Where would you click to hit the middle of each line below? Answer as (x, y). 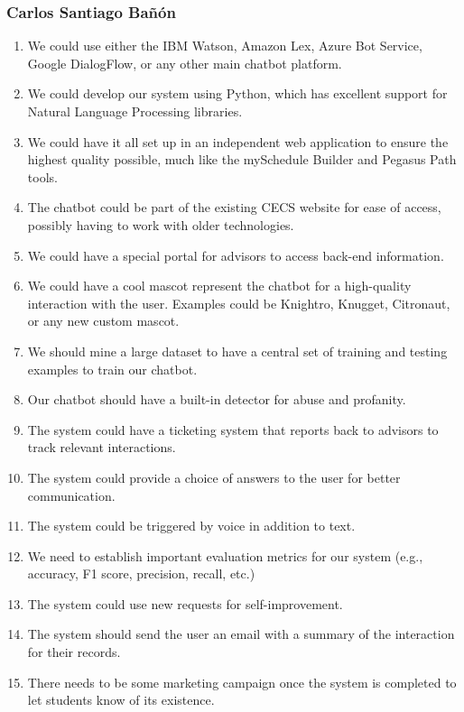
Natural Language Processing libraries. (135, 111)
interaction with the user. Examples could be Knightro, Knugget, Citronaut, (239, 303)
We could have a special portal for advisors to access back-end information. (236, 255)
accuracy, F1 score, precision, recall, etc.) (141, 573)
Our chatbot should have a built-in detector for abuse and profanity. (217, 399)
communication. (71, 495)
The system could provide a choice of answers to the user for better (214, 477)
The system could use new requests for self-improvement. (185, 603)
